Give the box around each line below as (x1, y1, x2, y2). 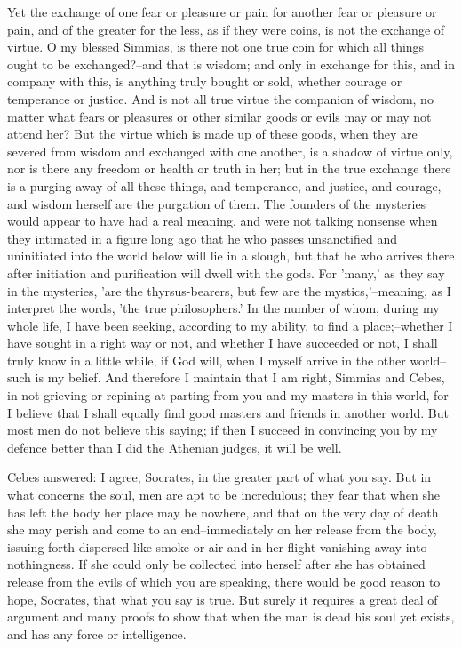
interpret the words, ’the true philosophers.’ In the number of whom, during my (7, 299, 440, 317)
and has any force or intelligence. (7, 624, 187, 643)
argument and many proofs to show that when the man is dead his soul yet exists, (7, 607, 455, 626)
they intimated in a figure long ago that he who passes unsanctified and (7, 228, 398, 247)
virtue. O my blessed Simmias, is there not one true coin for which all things (7, 37, 425, 56)
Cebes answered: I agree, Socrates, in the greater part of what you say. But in (7, 468, 432, 486)
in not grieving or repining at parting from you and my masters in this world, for (7, 386, 449, 405)
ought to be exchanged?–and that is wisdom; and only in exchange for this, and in (7, 54, 455, 73)
